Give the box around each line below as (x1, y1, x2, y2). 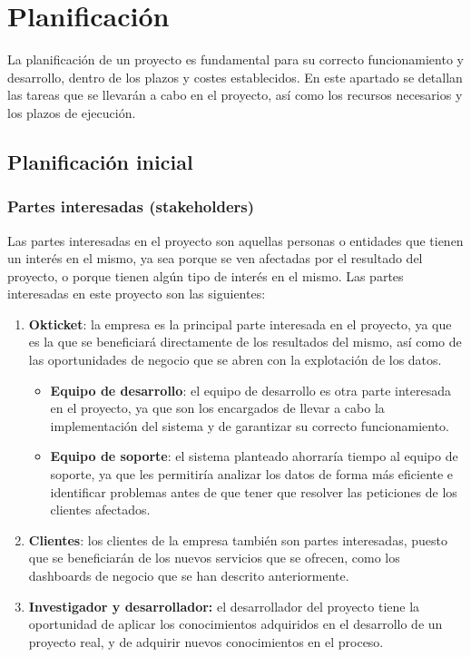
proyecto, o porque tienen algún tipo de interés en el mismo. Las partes (7, 266, 404, 285)
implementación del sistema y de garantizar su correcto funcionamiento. (50, 416, 450, 435)
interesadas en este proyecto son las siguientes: (7, 284, 266, 303)
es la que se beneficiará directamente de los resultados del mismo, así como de (28, 332, 462, 351)
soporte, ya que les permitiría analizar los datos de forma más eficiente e (50, 465, 454, 484)
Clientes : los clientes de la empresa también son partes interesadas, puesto (28, 530, 447, 549)
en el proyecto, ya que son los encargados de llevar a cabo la (50, 398, 385, 417)
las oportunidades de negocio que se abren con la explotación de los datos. (28, 350, 442, 369)
